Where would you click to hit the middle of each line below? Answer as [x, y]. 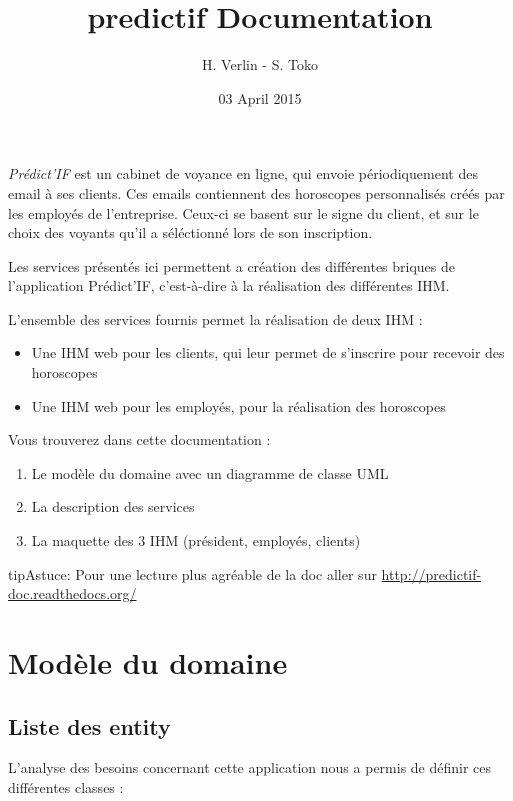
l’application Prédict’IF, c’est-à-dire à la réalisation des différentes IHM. [229, 285]
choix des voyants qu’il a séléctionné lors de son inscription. [190, 232]
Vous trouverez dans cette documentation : [139, 439]
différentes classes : [66, 786]
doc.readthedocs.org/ [72, 593]
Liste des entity [89, 725]
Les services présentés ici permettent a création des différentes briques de [232, 265]
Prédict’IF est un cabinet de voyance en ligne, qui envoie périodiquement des [243, 173]
